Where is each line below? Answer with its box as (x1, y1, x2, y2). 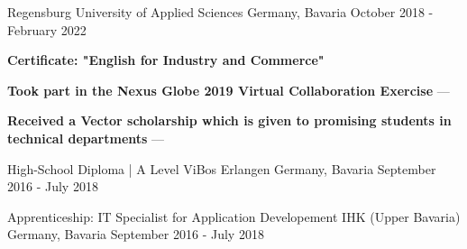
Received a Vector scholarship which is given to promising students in (7, 111, 452, 130)
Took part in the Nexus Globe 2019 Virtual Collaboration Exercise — (7, 80, 450, 99)
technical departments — (7, 128, 165, 147)
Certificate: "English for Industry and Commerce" (7, 51, 325, 69)
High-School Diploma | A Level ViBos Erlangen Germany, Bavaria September (7, 159, 436, 178)
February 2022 (7, 20, 87, 39)
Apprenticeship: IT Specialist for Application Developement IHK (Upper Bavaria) (7, 207, 461, 226)
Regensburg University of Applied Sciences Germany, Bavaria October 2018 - (7, 3, 434, 21)
